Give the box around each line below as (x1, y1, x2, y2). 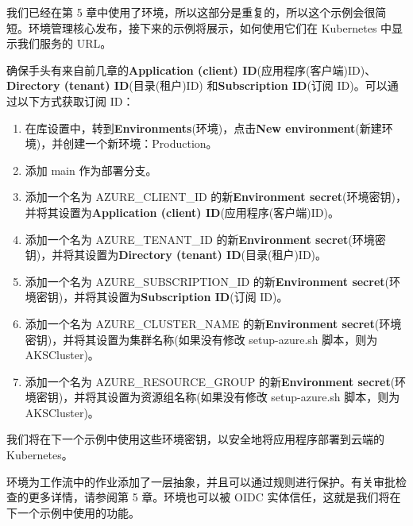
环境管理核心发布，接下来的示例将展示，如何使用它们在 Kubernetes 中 (28, 19, 392, 36)
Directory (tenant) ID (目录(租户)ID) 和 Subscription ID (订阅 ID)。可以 (6, 77, 388, 94)
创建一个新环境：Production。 (63, 135, 218, 152)
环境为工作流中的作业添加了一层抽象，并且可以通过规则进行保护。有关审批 (6, 473, 396, 489)
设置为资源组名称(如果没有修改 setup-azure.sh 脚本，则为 (107, 389, 400, 405)
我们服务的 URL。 (17, 35, 112, 52)
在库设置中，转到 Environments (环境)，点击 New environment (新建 (25, 119, 382, 136)
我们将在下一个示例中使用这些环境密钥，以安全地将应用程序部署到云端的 (6, 431, 384, 447)
